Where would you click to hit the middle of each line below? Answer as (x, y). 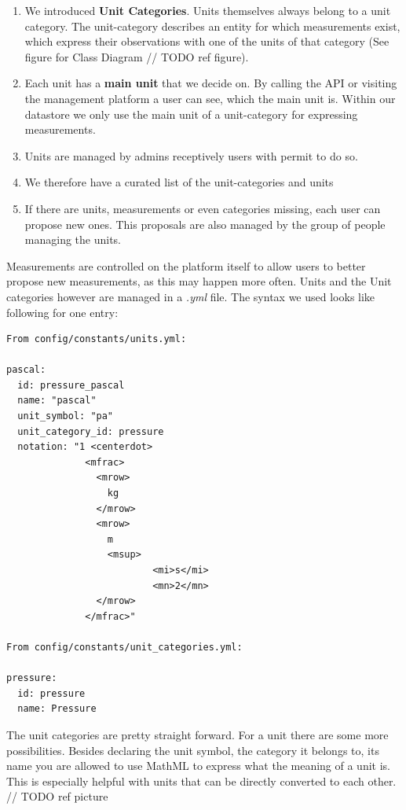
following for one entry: (62, 312)
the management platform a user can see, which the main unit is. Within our (210, 98)
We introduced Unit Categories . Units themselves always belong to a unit (208, 10)
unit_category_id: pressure (91, 431)
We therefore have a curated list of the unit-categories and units (179, 182)
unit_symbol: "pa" (66, 416)
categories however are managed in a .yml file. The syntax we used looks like (191, 296)
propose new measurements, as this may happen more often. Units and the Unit (199, 281)
